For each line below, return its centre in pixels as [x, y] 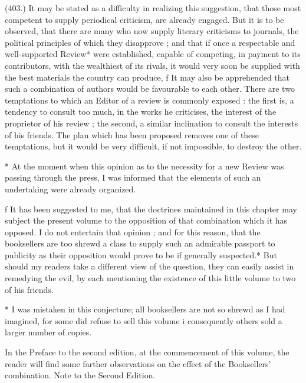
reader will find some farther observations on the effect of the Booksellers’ [138, 363]
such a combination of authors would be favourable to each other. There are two [150, 89]
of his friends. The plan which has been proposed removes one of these [132, 134]
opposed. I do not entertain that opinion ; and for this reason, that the [133, 232]
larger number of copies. [48, 332]
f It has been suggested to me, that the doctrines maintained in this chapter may [151, 209]
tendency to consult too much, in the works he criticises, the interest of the [141, 111]
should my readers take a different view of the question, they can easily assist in [149, 266]
